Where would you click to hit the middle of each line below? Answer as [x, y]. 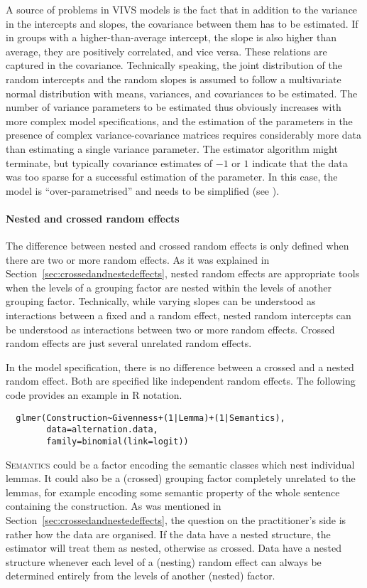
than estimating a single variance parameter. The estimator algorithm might [172, 148]
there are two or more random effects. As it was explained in [138, 259]
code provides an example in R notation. [94, 395]
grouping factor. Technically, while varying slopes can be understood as [161, 301]
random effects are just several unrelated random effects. [129, 343]
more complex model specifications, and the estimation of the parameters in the [179, 121]
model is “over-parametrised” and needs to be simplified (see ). [143, 190]
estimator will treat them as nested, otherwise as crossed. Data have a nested [174, 548]
